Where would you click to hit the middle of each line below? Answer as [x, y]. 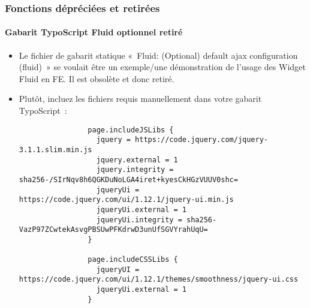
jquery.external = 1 [137, 160]
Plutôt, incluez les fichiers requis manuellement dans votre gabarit [140, 99]
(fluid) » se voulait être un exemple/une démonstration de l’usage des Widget [162, 67]
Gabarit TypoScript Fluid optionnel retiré [94, 32]
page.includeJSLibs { [131, 130]
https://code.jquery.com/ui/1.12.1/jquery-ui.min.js [126, 200]
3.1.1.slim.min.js [55, 150]
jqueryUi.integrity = [139, 220]
